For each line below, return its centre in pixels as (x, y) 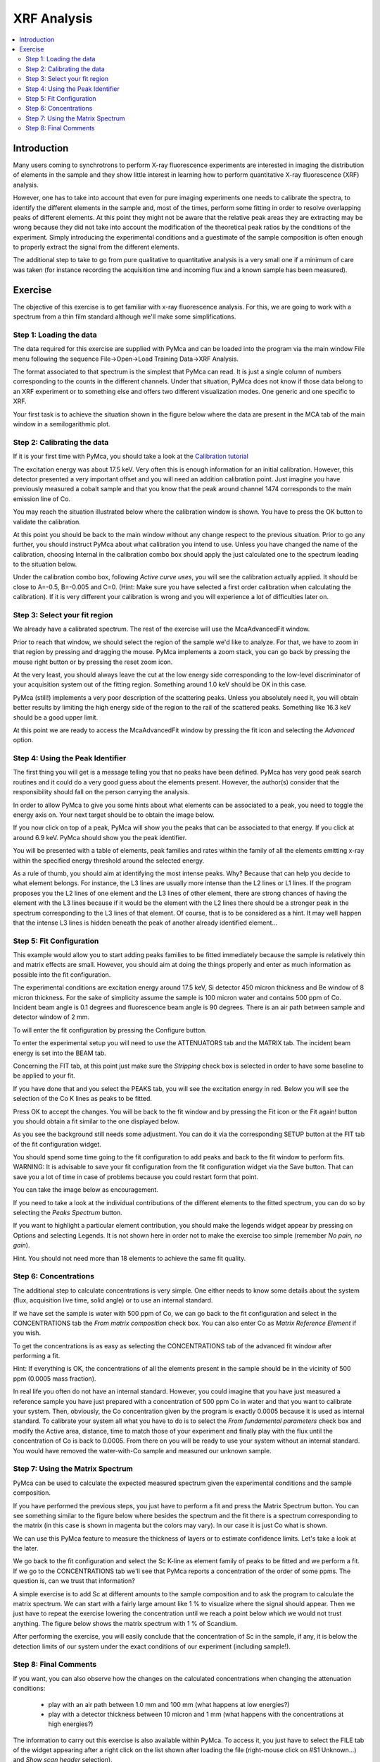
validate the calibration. (47, 522)
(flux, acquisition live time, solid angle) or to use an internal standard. (113, 1300)
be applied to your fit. (44, 1076)
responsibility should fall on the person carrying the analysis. (101, 792)
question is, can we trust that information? (74, 1581)
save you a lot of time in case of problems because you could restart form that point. (135, 1176)
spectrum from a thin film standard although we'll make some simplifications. (125, 316)
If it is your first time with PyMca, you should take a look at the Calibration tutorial (131, 456)
